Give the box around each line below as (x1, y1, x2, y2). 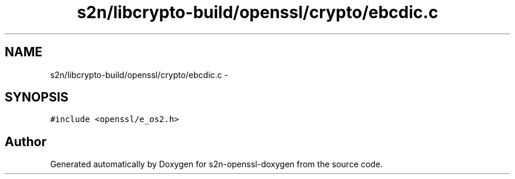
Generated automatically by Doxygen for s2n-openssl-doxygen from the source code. (50, 159, 383, 170)
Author (5, 134, 46, 149)
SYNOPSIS (5, 90, 69, 105)
